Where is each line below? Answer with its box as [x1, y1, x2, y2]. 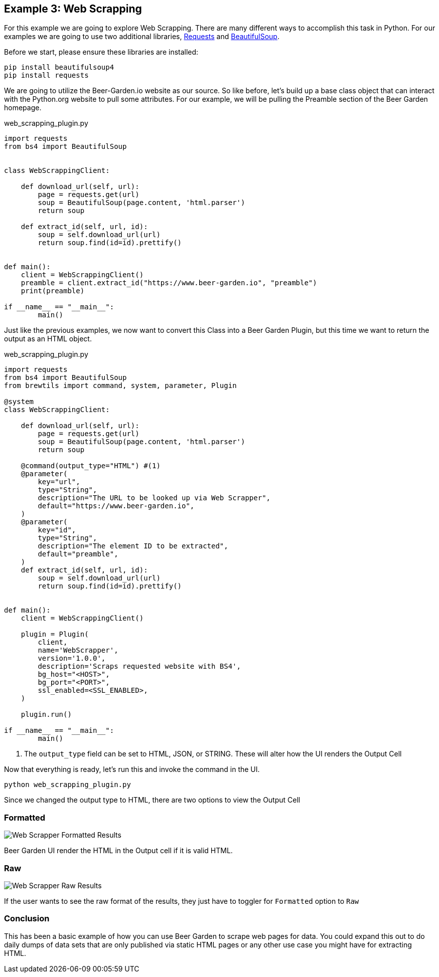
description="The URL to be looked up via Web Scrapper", [38, 494, 271, 502]
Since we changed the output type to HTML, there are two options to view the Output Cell [4, 796, 301, 805]
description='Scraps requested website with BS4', [38, 662, 241, 671]
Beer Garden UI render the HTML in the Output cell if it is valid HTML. [4, 846, 233, 855]
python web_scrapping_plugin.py [4, 780, 131, 789]
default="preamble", [38, 550, 118, 558]
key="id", [38, 526, 76, 534]
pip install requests [4, 71, 89, 80]
